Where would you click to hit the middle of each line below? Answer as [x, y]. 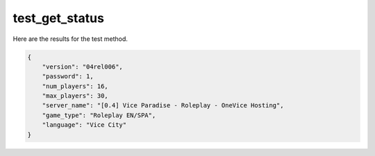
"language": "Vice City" [84, 125]
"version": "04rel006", [82, 67]
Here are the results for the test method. [70, 39]
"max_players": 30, [75, 96]
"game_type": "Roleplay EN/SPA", [99, 115]
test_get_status [58, 18]
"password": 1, [68, 77]
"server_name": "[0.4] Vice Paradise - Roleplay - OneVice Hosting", [163, 105]
